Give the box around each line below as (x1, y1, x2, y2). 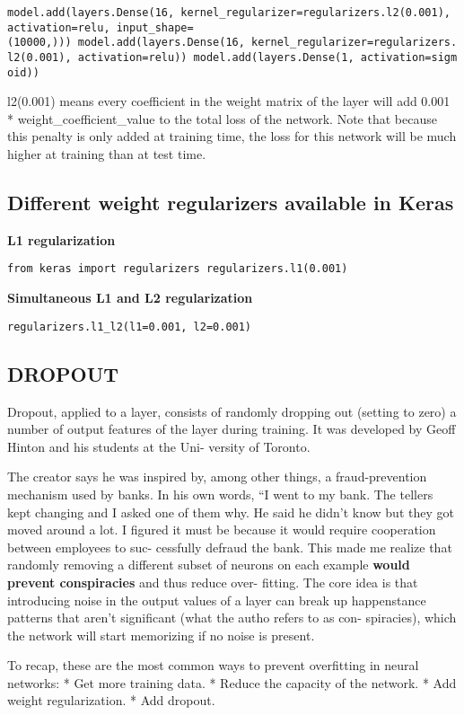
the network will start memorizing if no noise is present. (7, 625, 315, 644)
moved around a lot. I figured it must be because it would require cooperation (7, 520, 436, 539)
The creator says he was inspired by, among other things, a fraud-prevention (7, 467, 427, 486)
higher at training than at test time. (7, 145, 206, 163)
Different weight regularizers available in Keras (7, 189, 454, 216)
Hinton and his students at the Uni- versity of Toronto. (7, 437, 311, 455)
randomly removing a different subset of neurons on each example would (7, 555, 410, 574)
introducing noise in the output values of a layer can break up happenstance (7, 590, 426, 609)
